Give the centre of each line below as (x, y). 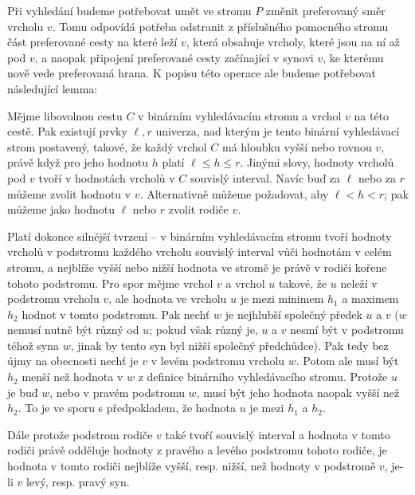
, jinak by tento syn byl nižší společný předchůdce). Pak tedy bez (229, 345)
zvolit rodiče (198, 209)
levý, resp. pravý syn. (78, 481)
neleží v (359, 283)
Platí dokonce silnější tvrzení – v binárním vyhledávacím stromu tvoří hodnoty (200, 236)
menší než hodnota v (72, 377)
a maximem (370, 299)
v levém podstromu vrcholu (218, 361)
